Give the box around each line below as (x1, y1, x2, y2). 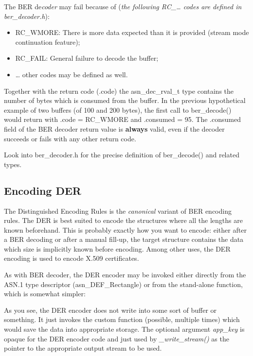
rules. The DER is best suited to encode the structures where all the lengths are (4, 215, 243, 225)
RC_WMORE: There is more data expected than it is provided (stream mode (15, 27, 249, 37)
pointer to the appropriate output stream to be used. (4, 343, 162, 353)
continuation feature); (15, 36, 80, 47)
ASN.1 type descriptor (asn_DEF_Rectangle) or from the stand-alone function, (4, 279, 243, 289)
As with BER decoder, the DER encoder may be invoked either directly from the (4, 270, 246, 280)
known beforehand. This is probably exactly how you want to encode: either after (4, 224, 247, 235)
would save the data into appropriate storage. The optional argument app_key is (4, 324, 245, 334)
